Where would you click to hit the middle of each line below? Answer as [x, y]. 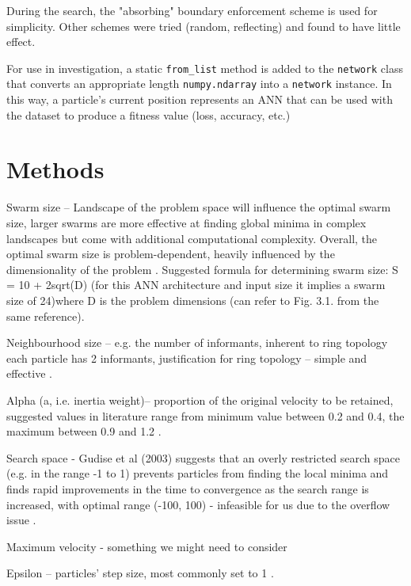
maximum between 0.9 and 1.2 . [84, 431]
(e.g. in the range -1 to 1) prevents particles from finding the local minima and [198, 473]
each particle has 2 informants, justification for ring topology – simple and [187, 358]
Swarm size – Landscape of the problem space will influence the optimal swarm [199, 207]
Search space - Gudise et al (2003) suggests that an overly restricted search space [204, 457]
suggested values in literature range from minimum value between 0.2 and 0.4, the [205, 415]
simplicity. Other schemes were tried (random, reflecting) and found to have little [204, 26]
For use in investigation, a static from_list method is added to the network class [205, 68]
